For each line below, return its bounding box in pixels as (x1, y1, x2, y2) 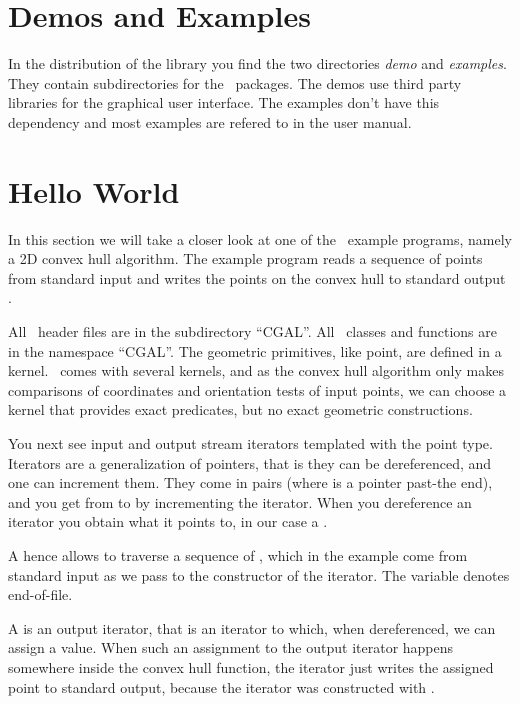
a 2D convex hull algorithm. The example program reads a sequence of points (8, 248, 483, 269)
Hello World (8, 170, 180, 211)
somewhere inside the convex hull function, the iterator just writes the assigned (8, 656, 494, 677)
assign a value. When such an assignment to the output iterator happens (8, 637, 454, 658)
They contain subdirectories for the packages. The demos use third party (8, 72, 462, 93)
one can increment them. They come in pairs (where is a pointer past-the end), (8, 472, 493, 493)
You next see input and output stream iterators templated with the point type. (8, 432, 493, 453)
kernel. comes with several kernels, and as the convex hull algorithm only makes (8, 360, 504, 381)
